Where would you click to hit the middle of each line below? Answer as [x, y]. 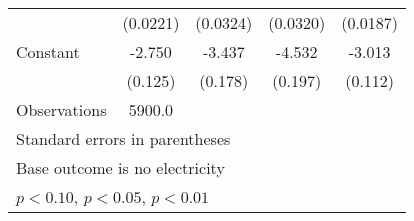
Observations [61, 109]
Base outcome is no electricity [120, 167]
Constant [48, 51]
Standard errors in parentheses [123, 138]
